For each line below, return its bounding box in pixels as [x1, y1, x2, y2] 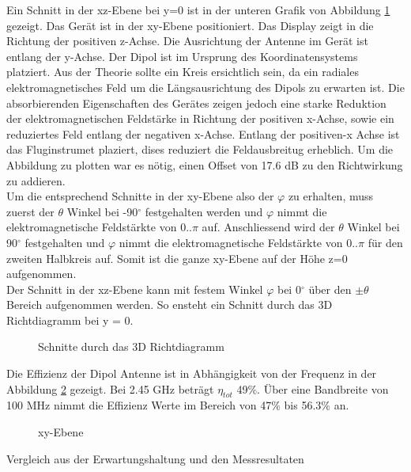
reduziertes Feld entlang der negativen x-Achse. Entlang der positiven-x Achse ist [6, 125, 400, 142]
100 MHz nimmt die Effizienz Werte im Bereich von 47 [6, 397, 272, 413]
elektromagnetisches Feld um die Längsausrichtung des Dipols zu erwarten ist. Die [6, 78, 405, 95]
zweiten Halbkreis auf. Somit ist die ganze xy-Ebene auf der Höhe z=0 [6, 249, 348, 266]
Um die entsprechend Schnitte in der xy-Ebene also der [6, 188, 274, 204]
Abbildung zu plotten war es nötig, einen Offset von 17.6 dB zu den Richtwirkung [6, 156, 403, 173]
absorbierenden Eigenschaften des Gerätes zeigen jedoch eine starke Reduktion [6, 94, 386, 111]
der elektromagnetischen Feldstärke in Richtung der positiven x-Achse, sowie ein [6, 110, 394, 127]
